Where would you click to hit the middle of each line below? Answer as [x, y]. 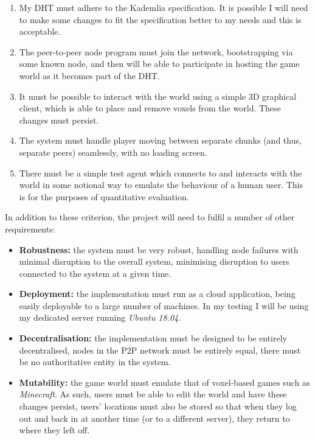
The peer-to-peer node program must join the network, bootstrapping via [156, 51]
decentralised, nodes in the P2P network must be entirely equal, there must [160, 350]
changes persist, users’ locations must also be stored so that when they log [158, 406]
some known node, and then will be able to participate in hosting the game [159, 64]
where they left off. [54, 430]
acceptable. [40, 31]
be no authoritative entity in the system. [95, 362]
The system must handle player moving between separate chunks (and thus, [160, 140]
